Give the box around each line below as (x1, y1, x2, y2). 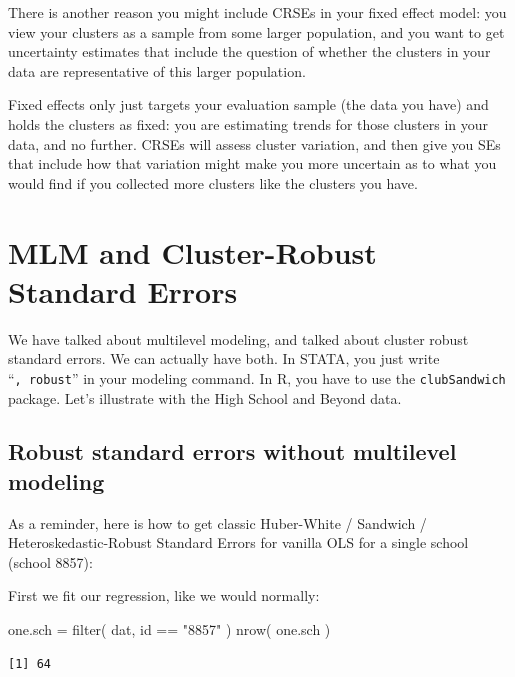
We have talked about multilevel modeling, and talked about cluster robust (8, 328, 469, 349)
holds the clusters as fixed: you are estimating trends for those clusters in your (8, 113, 489, 134)
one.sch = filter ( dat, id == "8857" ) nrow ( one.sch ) (8, 619, 331, 640)
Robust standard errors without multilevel (8, 436, 457, 467)
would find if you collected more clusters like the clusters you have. (8, 172, 418, 193)
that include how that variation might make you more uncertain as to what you (8, 153, 497, 174)
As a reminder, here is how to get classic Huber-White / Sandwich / (8, 512, 427, 533)
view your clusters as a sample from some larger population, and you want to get (8, 21, 505, 42)
